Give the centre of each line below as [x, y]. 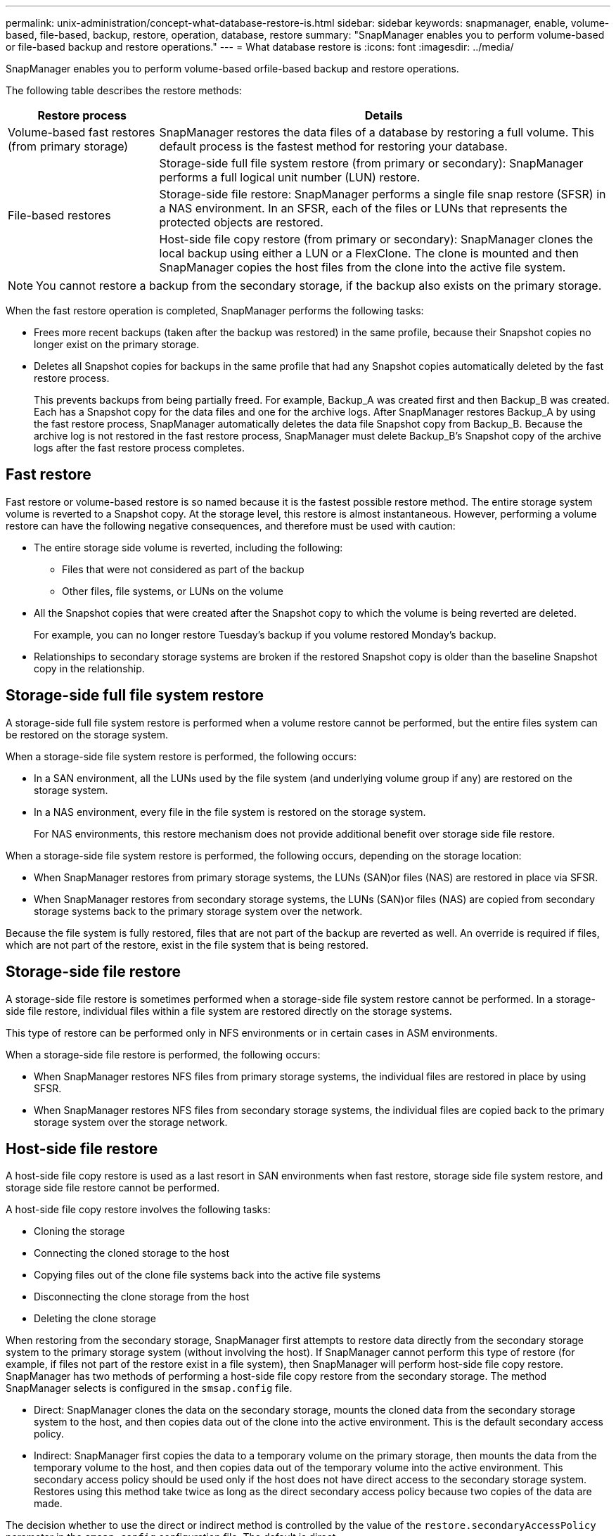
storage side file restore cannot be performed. [113, 1188]
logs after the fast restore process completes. [140, 448]
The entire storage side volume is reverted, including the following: [188, 547]
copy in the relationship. [89, 668]
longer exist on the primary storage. [117, 344]
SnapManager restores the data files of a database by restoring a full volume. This [377, 132]
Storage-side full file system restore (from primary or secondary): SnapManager [371, 163]
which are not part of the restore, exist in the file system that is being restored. [187, 945]
